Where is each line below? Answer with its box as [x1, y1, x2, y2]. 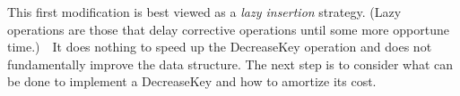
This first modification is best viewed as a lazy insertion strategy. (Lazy [7, 3, 402, 20]
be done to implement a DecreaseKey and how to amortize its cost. [7, 72, 377, 91]
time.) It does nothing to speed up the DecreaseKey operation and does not [7, 37, 432, 56]
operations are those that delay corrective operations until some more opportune [7, 20, 449, 38]
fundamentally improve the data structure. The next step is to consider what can [7, 54, 454, 73]
